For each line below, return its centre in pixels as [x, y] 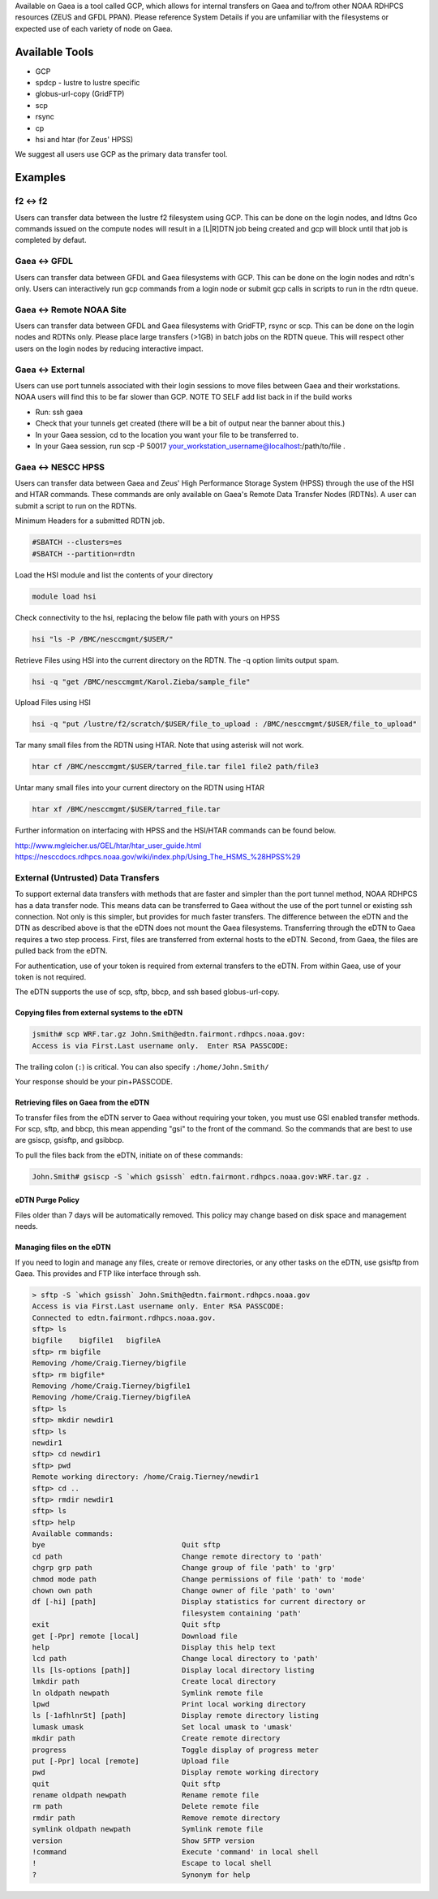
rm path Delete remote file [146, 1806]
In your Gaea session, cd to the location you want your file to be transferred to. [167, 435]
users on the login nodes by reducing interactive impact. [109, 348]
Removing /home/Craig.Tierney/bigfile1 [111, 1386]
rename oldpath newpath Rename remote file [146, 1795]
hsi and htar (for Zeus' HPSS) [84, 140]
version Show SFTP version [143, 1841]
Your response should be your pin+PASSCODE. [94, 1082]
